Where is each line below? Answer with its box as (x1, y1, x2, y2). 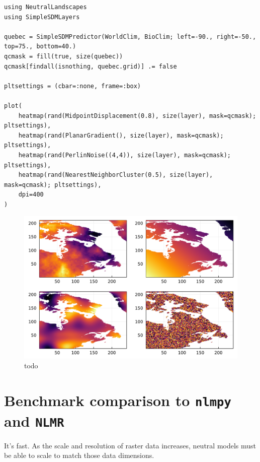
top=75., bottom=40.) (4, 43, 76, 50)
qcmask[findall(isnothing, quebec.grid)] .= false (4, 62, 177, 70)
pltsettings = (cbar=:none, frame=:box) (4, 82, 141, 90)
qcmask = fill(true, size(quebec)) (4, 52, 123, 60)
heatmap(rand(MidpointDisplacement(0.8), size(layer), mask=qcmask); (18, 112, 256, 119)
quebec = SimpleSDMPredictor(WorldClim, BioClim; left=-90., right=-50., (4, 33, 256, 40)
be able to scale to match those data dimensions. (4, 450, 154, 460)
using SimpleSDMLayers (4, 13, 80, 21)
